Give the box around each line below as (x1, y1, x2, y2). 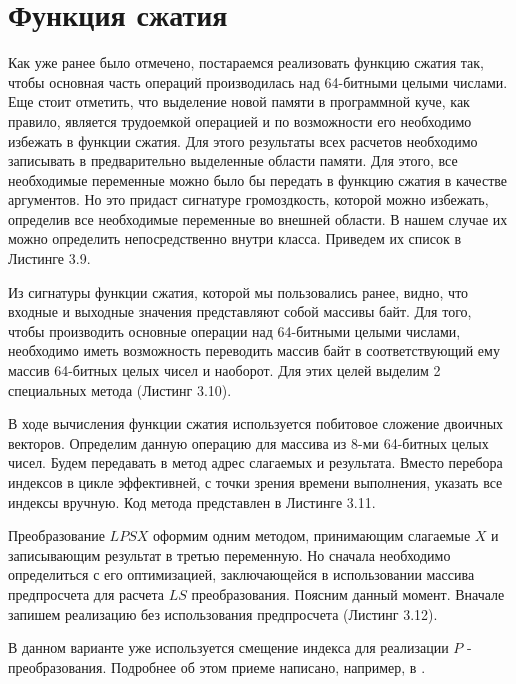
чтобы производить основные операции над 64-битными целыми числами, (8, 320, 461, 341)
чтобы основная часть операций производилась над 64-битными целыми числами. (8, 71, 508, 92)
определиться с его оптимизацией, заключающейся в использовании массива (8, 564, 475, 585)
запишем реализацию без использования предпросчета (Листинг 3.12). (8, 603, 438, 624)
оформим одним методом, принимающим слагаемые (153, 525, 471, 546)
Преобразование (8, 525, 105, 546)
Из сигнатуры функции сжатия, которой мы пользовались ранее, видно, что (8, 281, 469, 302)
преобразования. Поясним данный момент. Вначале (191, 583, 505, 604)
